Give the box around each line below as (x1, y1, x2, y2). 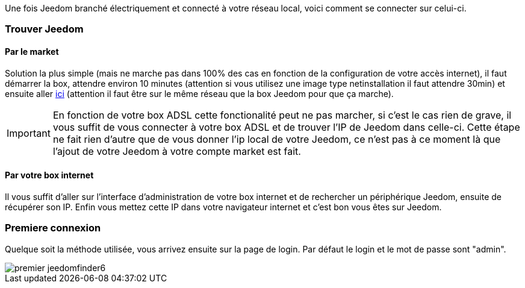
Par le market (5, 46, 59, 57)
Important (7, 127, 51, 139)
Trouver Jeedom (5, 23, 84, 36)
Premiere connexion (5, 222, 101, 234)
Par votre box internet (5, 170, 94, 181)
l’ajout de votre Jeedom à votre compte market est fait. (52, 145, 301, 157)
